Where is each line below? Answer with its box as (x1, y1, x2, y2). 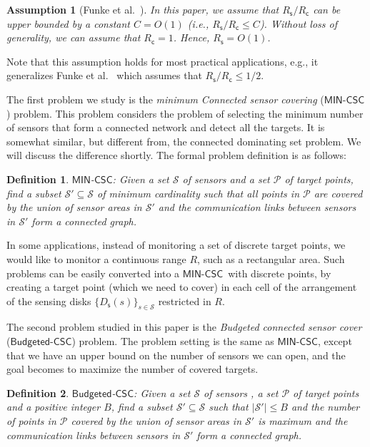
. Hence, (173, 30, 210, 45)
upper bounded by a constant (6, 16, 130, 31)
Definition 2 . (6, 385, 69, 400)
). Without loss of (259, 16, 337, 31)
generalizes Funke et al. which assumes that (6, 68, 202, 83)
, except (318, 334, 352, 349)
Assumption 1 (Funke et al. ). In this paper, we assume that (6, 2, 279, 16)
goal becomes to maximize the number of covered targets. (6, 361, 259, 376)
